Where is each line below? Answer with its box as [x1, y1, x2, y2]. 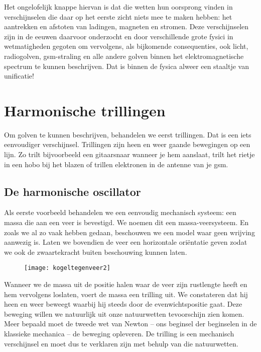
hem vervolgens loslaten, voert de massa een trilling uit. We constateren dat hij [4, 289, 248, 299]
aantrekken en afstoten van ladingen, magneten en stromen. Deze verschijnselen [4, 21, 249, 32]
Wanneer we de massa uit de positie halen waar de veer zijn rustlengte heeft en [4, 279, 247, 290]
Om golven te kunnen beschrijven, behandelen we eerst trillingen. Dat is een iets [4, 129, 251, 139]
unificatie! [4, 71, 34, 81]
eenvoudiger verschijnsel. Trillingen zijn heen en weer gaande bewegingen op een [4, 139, 250, 150]
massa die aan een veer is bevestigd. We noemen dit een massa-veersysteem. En [4, 217, 249, 228]
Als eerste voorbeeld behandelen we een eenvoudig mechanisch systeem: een [4, 207, 236, 218]
